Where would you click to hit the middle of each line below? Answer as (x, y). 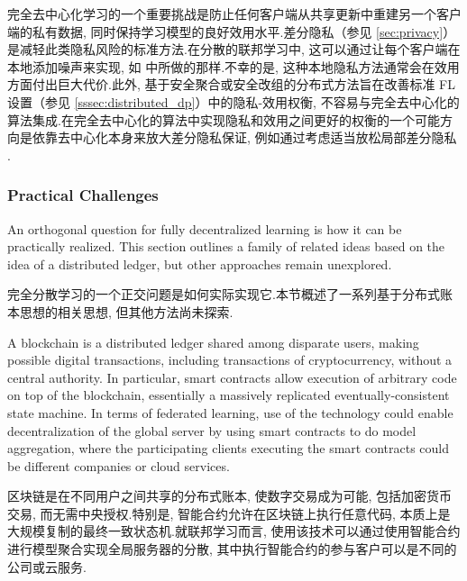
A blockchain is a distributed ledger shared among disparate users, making (213, 342)
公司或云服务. (47, 566)
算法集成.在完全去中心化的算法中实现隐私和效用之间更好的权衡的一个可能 (224, 119)
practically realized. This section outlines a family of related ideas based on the (226, 246)
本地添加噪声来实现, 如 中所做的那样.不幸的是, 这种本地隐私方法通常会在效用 (233, 66)
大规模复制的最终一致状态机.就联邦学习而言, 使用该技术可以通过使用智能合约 (234, 531)
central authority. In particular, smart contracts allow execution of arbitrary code (232, 377)
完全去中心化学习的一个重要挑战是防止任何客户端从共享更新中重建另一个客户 (234, 14)
